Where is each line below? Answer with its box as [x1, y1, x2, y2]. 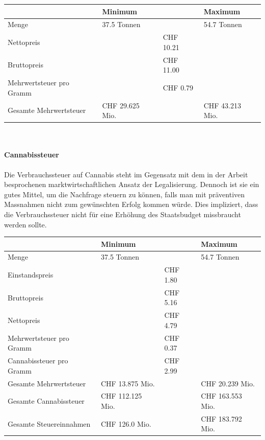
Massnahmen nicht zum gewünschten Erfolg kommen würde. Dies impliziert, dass [4, 199, 258, 210]
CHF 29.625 [102, 100, 140, 110]
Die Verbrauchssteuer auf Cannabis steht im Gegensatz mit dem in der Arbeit [4, 169, 248, 179]
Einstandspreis [8, 269, 54, 280]
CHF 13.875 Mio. [101, 378, 155, 388]
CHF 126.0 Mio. [101, 418, 151, 429]
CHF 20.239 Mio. [201, 378, 255, 388]
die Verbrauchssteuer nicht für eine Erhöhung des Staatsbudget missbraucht [4, 209, 241, 219]
